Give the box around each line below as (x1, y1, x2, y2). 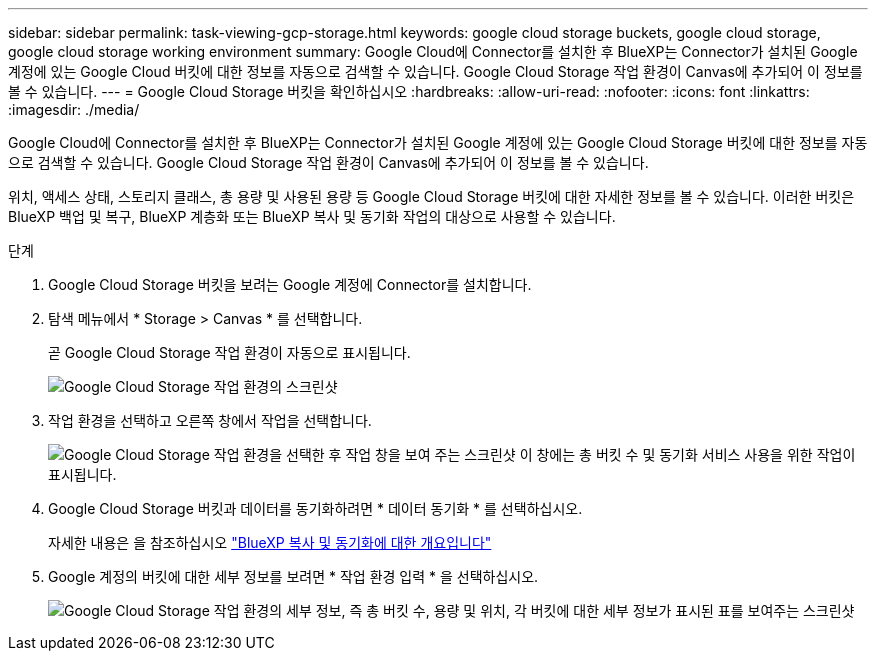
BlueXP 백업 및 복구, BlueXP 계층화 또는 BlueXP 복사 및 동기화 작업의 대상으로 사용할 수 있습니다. (8, 208, 616, 225)
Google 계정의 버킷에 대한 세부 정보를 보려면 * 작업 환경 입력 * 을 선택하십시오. (48, 568, 539, 585)
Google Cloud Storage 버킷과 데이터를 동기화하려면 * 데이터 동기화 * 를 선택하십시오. (48, 500, 583, 517)
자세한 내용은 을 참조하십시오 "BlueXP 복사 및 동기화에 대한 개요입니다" (48, 534, 492, 551)
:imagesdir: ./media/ (8, 101, 140, 118)
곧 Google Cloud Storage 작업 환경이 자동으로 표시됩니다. (48, 344, 411, 361)
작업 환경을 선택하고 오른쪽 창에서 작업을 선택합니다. (48, 412, 372, 429)
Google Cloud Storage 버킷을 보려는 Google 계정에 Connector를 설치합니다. (48, 276, 532, 293)
